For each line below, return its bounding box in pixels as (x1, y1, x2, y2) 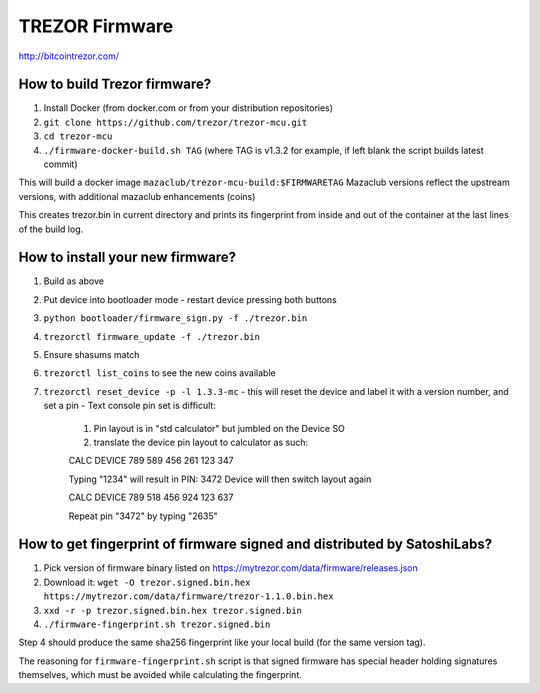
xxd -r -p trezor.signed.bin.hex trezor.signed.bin (43, 605, 303, 616)
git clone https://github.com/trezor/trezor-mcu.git (43, 116, 308, 128)
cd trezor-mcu (43, 131, 113, 142)
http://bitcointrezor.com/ (18, 50, 120, 62)
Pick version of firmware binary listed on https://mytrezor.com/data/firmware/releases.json (43, 562, 419, 574)
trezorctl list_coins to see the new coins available (43, 367, 276, 379)
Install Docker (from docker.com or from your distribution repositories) (43, 102, 334, 114)
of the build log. (18, 223, 84, 235)
